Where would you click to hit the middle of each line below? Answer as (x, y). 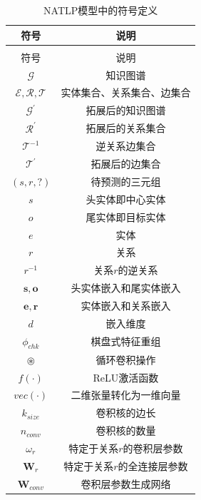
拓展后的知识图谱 (126, 110)
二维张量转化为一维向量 (126, 395)
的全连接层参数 (153, 465)
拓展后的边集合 (126, 164)
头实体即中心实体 (126, 199)
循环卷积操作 (126, 359)
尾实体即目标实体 (126, 216)
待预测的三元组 (126, 182)
